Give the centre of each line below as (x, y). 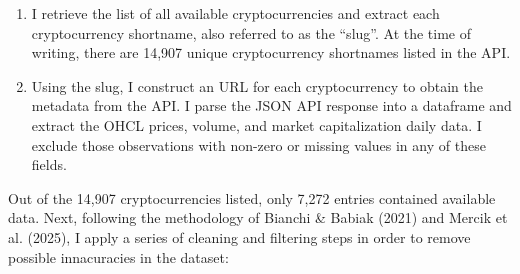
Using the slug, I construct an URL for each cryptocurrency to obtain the (257, 85)
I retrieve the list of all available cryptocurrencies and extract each (235, 13)
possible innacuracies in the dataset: (118, 256)
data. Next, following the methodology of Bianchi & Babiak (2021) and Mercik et (258, 217)
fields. (49, 164)
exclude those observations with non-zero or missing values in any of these (258, 144)
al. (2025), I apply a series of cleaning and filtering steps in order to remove (239, 236)
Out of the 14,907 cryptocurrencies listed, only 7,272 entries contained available (252, 197)
